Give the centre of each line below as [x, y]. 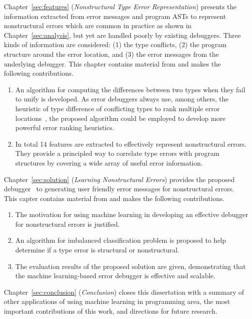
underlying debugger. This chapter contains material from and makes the [112, 63]
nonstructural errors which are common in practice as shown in [98, 25]
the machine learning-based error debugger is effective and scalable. [115, 276]
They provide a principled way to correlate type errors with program [117, 153]
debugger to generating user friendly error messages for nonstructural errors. [119, 189]
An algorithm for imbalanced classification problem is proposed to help [121, 240]
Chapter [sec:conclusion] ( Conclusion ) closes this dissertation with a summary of [124, 292]
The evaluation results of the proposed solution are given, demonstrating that [131, 266]
